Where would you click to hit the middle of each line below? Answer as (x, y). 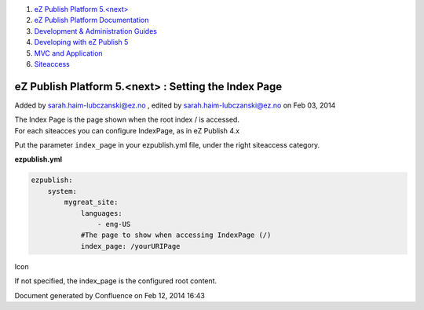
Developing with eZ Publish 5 (81, 42)
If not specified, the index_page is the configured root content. (116, 281)
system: (62, 191)
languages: (102, 213)
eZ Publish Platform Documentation (91, 20)
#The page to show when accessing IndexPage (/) (176, 235)
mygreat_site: (91, 202)
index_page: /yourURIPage (130, 246)
